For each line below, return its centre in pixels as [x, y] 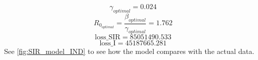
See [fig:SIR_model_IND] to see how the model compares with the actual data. [129, 51]
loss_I [108, 44]
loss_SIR [108, 38]
